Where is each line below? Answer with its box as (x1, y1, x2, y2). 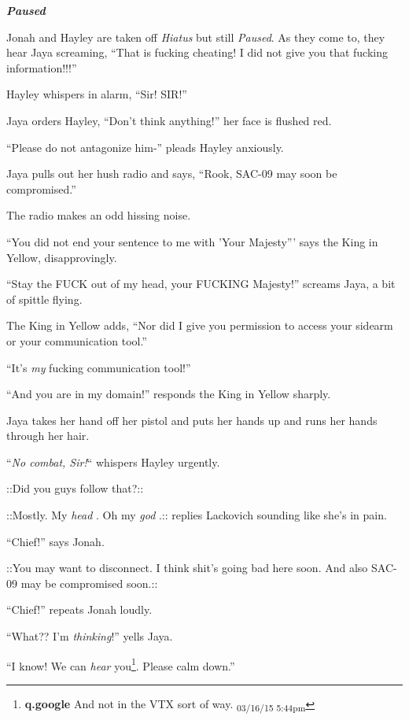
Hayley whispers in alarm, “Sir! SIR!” (6, 86, 187, 102)
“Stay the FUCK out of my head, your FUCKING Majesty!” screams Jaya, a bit (6, 275, 396, 292)
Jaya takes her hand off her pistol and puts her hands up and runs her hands (6, 412, 378, 428)
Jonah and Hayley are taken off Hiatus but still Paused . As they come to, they (6, 28, 385, 45)
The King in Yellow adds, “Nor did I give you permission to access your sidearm (6, 317, 393, 334)
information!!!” (6, 59, 77, 76)
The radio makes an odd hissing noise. (6, 207, 191, 223)
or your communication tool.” (6, 332, 147, 349)
